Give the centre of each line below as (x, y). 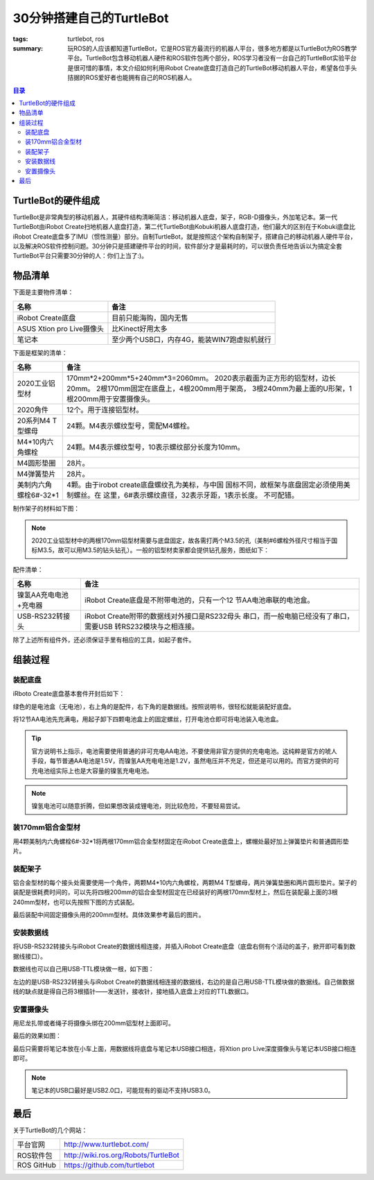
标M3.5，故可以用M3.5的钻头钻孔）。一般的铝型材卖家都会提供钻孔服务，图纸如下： (151, 550)
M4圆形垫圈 (36, 463)
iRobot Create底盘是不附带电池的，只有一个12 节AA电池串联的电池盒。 (199, 600)
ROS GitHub (37, 1165)
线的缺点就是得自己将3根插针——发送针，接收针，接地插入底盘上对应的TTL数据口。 (133, 991)
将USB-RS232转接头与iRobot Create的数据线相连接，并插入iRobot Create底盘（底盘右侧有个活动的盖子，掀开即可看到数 (184, 946)
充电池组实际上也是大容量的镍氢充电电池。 (92, 771)
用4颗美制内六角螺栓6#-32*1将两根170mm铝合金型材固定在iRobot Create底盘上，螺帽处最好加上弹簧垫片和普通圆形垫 (181, 841)
